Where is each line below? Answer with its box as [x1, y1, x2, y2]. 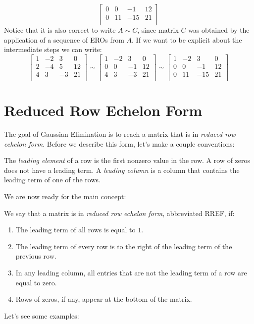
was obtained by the [188, 25, 250, 35]
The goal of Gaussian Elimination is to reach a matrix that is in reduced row [4, 129, 236, 139]
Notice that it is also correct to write [4, 25, 116, 35]
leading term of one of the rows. [4, 174, 101, 185]
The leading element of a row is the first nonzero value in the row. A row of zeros [4, 155, 251, 165]
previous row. [15, 251, 56, 261]
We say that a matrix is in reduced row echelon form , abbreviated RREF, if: [4, 208, 235, 218]
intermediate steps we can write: [4, 44, 102, 54]
